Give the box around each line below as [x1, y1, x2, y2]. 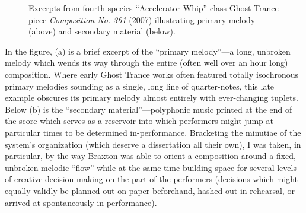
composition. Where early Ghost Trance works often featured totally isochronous [5, 68, 299, 80]
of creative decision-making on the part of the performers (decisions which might [5, 173, 298, 185]
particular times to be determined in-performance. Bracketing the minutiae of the [5, 126, 301, 138]
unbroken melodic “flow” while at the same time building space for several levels [5, 161, 297, 173]
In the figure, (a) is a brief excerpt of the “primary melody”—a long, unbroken [5, 44, 291, 57]
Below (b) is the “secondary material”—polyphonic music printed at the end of [5, 103, 292, 115]
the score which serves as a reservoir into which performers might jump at [5, 115, 273, 127]
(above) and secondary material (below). [28, 25, 176, 37]
